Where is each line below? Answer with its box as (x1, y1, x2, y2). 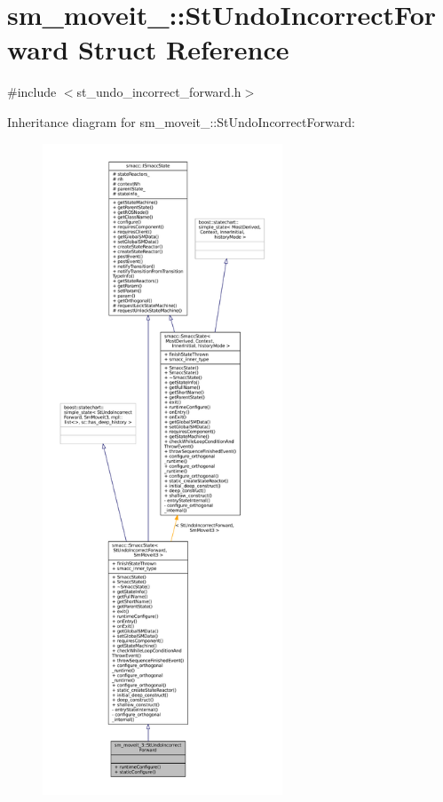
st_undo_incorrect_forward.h (76, 83, 241, 101)
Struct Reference (77, 31, 289, 67)
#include (7, 83, 57, 101)
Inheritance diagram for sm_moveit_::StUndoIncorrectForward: (7, 112, 355, 131)
